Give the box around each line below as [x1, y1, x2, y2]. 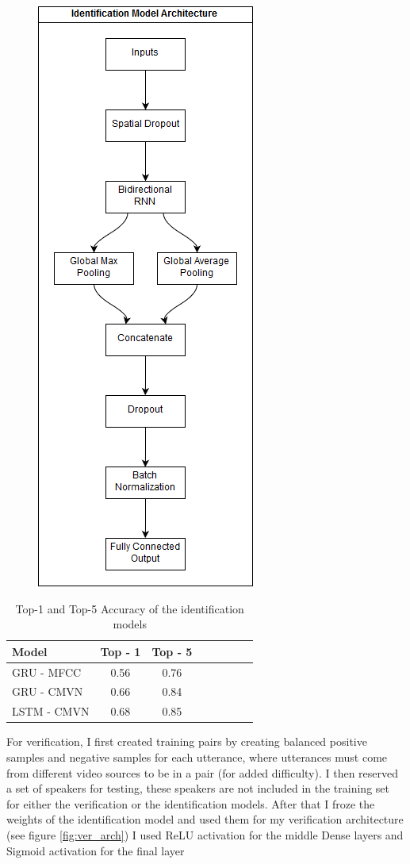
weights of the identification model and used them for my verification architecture [6, 811, 404, 828]
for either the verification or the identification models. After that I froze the [6, 795, 375, 812]
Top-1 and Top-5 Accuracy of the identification [15, 600, 244, 616]
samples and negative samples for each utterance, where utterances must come [6, 749, 388, 765]
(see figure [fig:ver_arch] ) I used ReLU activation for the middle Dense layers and [6, 826, 404, 843]
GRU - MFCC [12, 663, 82, 680]
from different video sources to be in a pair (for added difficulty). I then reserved [6, 764, 399, 781]
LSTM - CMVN [12, 703, 90, 720]
